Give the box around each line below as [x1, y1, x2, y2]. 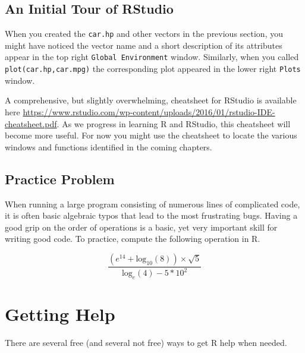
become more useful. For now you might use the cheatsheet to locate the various [5, 129, 297, 141]
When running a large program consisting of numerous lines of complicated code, [5, 197, 300, 210]
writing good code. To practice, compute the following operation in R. [5, 232, 260, 245]
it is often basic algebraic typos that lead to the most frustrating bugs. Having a [5, 209, 298, 222]
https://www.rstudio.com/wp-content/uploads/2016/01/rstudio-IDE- [23, 105, 275, 118]
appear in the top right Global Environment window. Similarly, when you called [5, 51, 299, 63]
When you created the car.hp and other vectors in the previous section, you [5, 27, 283, 40]
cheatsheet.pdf [5, 117, 57, 130]
